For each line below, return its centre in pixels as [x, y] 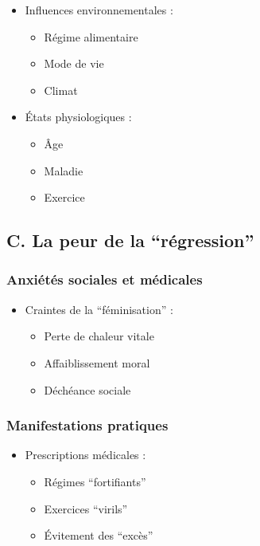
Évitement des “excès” [99, 535]
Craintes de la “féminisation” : [99, 309]
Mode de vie [74, 63]
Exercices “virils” [86, 508]
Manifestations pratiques [87, 425]
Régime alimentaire [91, 36]
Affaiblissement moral [97, 362]
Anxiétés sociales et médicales [105, 279]
